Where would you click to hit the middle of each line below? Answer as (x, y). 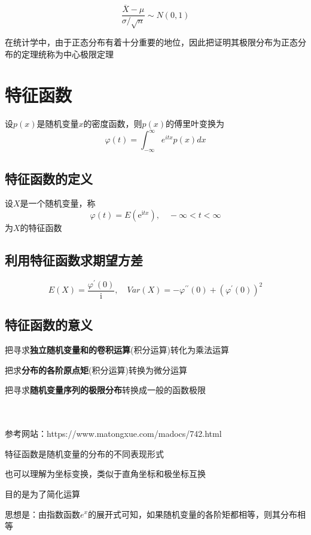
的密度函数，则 (113, 124)
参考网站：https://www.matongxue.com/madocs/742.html (113, 434)
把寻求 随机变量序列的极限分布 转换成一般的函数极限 (105, 390)
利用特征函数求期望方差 (74, 260)
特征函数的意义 (49, 325)
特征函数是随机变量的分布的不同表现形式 (84, 453)
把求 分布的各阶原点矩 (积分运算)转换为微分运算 (96, 370)
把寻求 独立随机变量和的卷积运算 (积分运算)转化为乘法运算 (117, 350)
